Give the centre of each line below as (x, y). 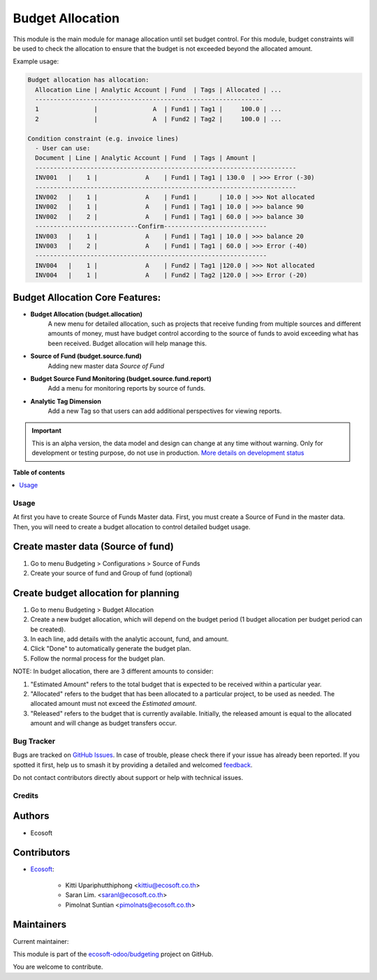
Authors (31, 816)
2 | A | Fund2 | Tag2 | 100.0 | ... (158, 119)
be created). (48, 629)
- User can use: (63, 149)
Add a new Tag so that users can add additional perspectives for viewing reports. (165, 411)
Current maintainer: (41, 941)
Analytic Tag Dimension (66, 401)
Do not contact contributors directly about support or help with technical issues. (128, 778)
